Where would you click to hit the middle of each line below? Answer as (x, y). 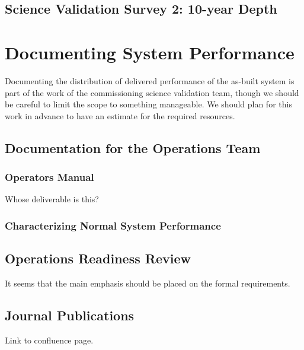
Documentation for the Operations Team (133, 147)
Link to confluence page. (49, 340)
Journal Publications (70, 315)
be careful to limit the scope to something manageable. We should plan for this (148, 104)
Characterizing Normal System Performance (113, 225)
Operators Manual (49, 176)
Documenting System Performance (150, 52)
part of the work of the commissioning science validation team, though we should (152, 92)
